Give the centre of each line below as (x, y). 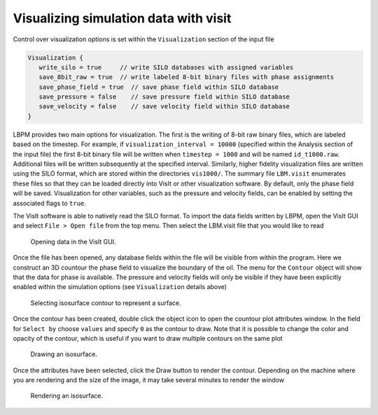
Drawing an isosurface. (64, 354)
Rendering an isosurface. (66, 396)
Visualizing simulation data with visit (122, 18)
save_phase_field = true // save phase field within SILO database (159, 87)
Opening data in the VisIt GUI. (73, 241)
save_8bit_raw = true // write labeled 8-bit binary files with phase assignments (187, 77)
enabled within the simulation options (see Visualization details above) (120, 287)
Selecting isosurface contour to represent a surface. (106, 303)
